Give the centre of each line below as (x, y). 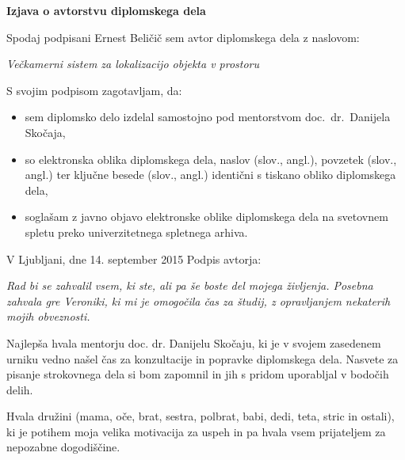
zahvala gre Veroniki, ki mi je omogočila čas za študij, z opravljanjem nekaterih (199, 300)
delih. (20, 389)
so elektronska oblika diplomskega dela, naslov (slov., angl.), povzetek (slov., (211, 159)
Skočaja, (45, 132)
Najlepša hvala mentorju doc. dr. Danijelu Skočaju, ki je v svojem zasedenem (194, 342)
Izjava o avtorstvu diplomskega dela (106, 10)
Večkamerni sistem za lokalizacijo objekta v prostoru (133, 64)
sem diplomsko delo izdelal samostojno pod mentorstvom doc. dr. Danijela (208, 117)
